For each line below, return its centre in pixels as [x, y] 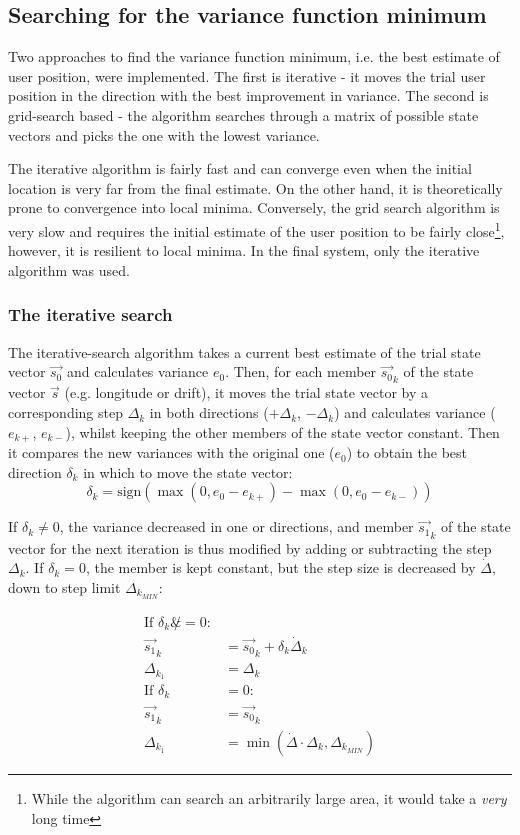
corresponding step [65, 412]
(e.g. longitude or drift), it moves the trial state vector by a [246, 392]
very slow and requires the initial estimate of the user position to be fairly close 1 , [256, 229]
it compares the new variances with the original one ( [171, 452]
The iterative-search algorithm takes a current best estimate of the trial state [244, 351]
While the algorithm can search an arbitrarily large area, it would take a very [269, 798]
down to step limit [64, 586]
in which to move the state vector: [188, 471]
